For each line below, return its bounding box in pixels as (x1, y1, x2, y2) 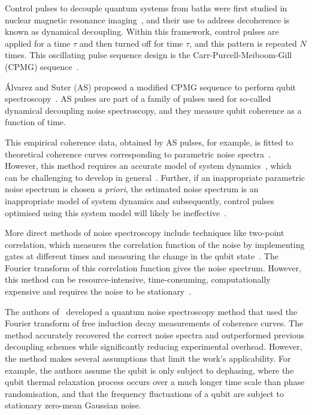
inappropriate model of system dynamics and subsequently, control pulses (5, 194, 274, 207)
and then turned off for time (79, 37, 183, 49)
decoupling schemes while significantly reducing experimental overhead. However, (5, 340, 302, 353)
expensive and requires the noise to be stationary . (5, 285, 192, 298)
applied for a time (5, 37, 71, 49)
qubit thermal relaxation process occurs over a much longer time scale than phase (5, 375, 305, 388)
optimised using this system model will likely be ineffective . (5, 206, 227, 219)
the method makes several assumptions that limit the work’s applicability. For (5, 352, 291, 365)
